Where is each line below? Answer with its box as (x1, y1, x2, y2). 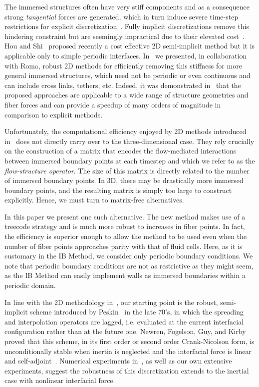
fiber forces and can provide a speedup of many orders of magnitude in (4, 99, 221, 109)
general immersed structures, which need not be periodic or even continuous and (4, 70, 251, 80)
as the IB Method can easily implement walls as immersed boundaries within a (4, 270, 246, 280)
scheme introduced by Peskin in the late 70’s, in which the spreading (30, 306, 244, 317)
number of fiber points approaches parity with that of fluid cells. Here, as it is (4, 240, 243, 251)
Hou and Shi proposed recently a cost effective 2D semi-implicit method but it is (4, 40, 255, 51)
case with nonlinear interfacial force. (4, 375, 115, 385)
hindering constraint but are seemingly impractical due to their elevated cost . (4, 30, 245, 41)
